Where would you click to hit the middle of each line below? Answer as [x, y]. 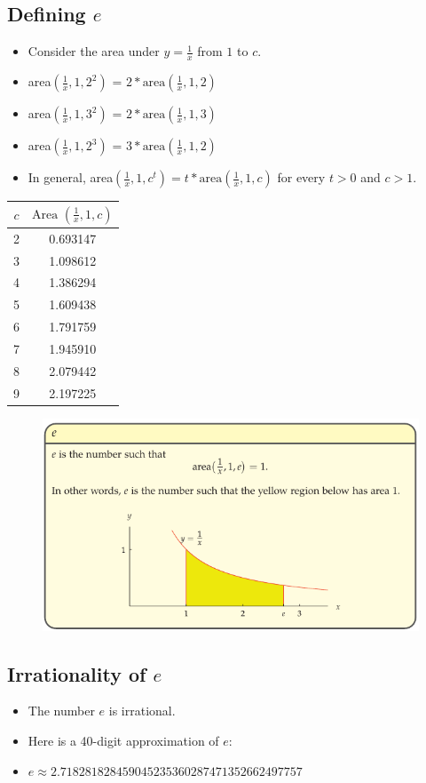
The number [61, 711]
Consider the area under [94, 51]
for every [301, 177]
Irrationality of [77, 673]
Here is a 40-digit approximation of [123, 740]
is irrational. [142, 711]
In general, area [71, 177]
